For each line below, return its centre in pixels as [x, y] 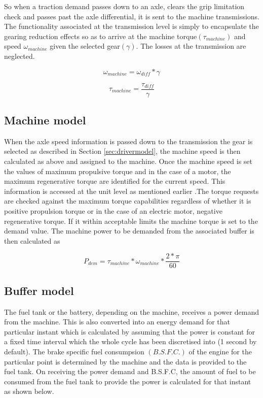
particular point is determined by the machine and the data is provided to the [125, 361]
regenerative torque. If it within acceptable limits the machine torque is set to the [131, 221]
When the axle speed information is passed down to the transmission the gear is [128, 141]
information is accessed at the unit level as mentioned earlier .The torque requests [131, 191]
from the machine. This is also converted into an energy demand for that [117, 322]
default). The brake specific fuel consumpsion [74, 351]
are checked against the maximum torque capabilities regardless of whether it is [128, 201]
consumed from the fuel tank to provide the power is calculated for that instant [128, 381]
